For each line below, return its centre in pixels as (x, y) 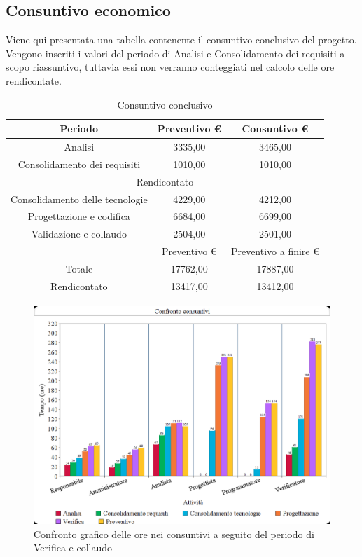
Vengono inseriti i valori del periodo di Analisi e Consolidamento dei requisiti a (175, 53)
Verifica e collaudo (73, 548)
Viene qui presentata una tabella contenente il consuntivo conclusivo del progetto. (181, 40)
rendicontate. (34, 80)
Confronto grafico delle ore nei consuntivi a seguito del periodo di (174, 534)
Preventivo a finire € (275, 251)
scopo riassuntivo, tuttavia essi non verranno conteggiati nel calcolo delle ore (170, 67)
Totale (79, 268)
